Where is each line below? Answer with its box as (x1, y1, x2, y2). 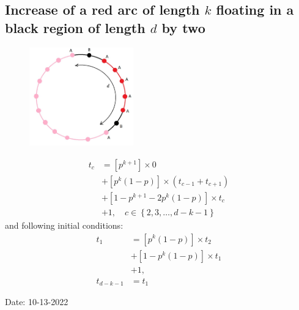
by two (161, 18, 205, 37)
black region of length (5, 18, 146, 37)
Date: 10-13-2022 (5, 295, 68, 308)
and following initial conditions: (5, 218, 124, 231)
